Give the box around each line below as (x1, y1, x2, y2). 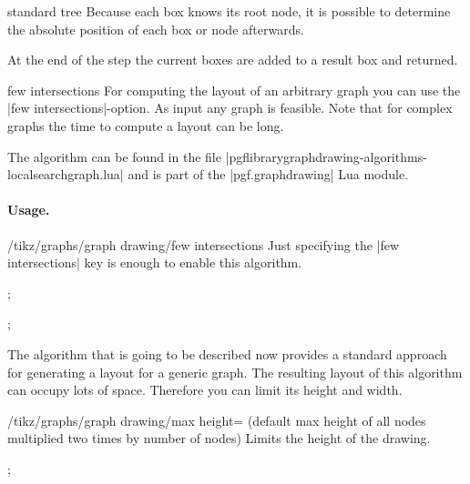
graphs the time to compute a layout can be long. (7, 116, 284, 135)
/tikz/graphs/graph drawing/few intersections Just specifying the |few (7, 235, 400, 254)
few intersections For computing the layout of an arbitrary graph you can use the (7, 80, 461, 99)
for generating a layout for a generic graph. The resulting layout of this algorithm (7, 362, 463, 381)
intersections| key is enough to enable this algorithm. (7, 253, 302, 272)
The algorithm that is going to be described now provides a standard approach (7, 344, 447, 363)
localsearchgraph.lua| (7, 165, 124, 184)
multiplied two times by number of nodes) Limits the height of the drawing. (7, 429, 431, 448)
